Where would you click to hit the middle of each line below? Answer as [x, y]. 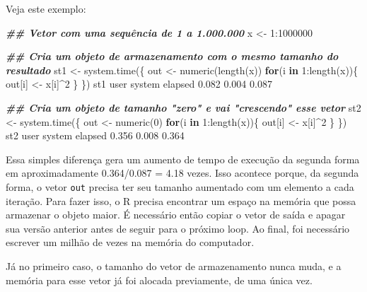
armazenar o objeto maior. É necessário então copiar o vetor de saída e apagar [176, 215]
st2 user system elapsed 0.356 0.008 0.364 [95, 135]
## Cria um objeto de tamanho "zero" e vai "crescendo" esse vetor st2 [183, 107]
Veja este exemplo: [46, 8]
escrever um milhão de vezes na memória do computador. [130, 242]
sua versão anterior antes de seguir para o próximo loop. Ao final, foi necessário [178, 228]
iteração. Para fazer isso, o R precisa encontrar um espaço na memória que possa [181, 200]
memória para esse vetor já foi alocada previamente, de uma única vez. [159, 280]
